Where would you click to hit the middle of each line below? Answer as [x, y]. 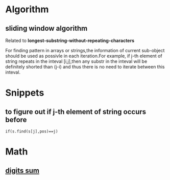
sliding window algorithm [46, 28]
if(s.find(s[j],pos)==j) [32, 131]
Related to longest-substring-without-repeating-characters [70, 40]
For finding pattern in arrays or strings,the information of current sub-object [85, 50]
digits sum [22, 171]
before [16, 119]
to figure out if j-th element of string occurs [76, 112]
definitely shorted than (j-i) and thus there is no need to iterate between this [85, 67]
